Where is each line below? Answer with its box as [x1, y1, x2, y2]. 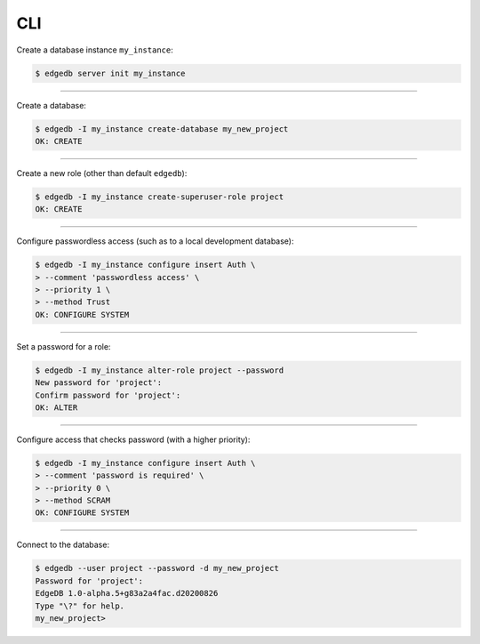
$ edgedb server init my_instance [35, 68, 186, 78]
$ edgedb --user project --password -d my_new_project [35, 563, 279, 574]
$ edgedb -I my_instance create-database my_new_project [35, 124, 289, 133]
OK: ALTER [35, 402, 78, 413]
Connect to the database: [16, 539, 110, 551]
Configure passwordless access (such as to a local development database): [16, 236, 294, 246]
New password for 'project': [35, 378, 163, 388]
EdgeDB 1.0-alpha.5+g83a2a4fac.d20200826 [35, 588, 219, 599]
